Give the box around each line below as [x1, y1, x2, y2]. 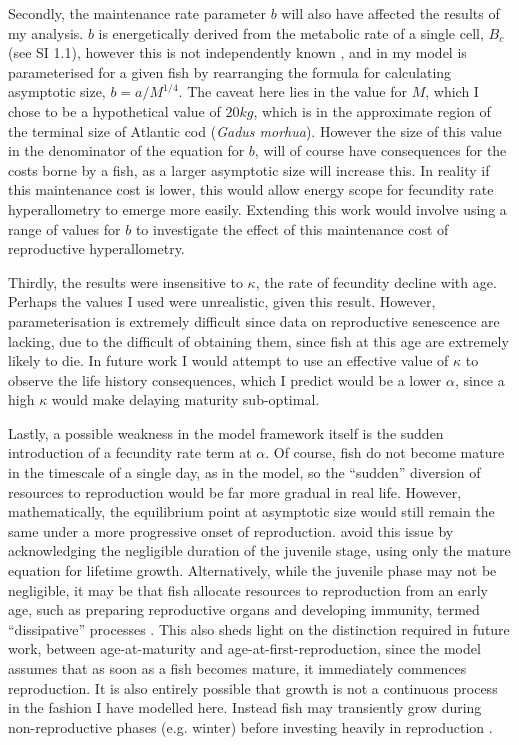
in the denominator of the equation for [8, 140, 245, 161]
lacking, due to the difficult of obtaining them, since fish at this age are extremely [8, 330, 509, 351]
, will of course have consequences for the [254, 140, 507, 161]
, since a [454, 369, 505, 390]
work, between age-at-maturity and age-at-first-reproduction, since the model [8, 638, 481, 659]
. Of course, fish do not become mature [265, 442, 505, 463]
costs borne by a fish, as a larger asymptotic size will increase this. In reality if [8, 159, 490, 180]
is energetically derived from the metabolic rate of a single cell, [98, 22, 484, 43]
